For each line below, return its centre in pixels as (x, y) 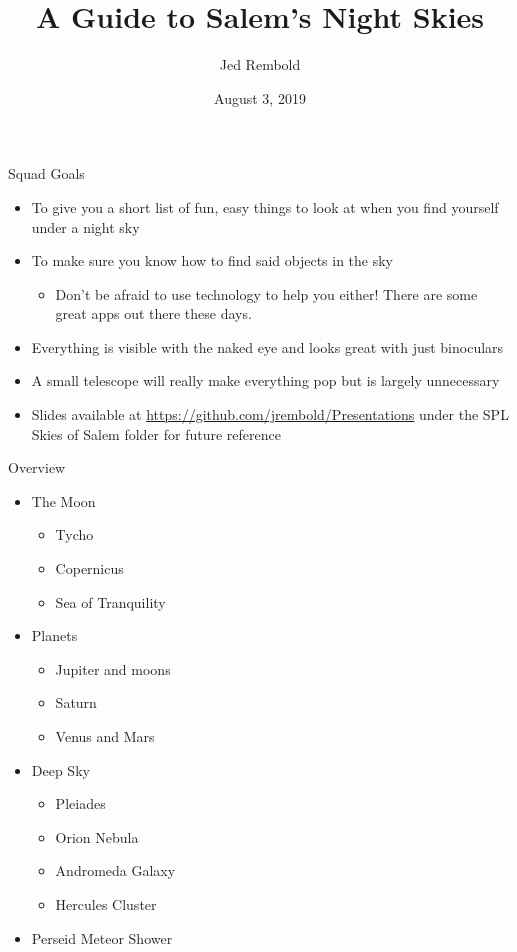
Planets (54, 635)
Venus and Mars (105, 736)
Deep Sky (60, 769)
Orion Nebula (97, 836)
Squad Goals (46, 173)
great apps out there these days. (153, 313)
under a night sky (85, 226)
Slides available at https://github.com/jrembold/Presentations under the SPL (270, 414)
